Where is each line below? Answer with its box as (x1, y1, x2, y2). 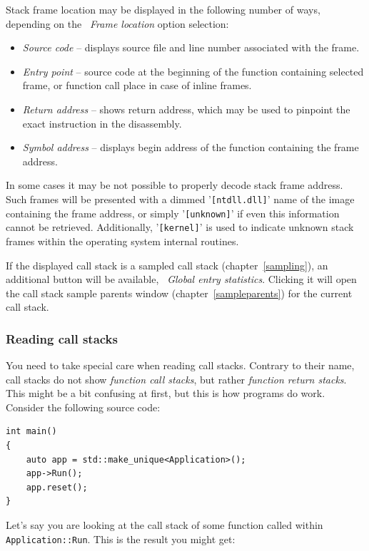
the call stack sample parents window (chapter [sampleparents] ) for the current (6, 285, 353, 300)
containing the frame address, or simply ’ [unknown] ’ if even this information (6, 205, 340, 220)
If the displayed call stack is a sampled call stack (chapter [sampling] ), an (6, 257, 328, 272)
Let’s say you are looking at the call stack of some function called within (6, 517, 323, 532)
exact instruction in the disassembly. (22, 115, 182, 130)
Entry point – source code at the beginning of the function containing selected (22, 63, 364, 78)
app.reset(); (26, 482, 88, 493)
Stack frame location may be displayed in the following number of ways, (6, 2, 320, 16)
